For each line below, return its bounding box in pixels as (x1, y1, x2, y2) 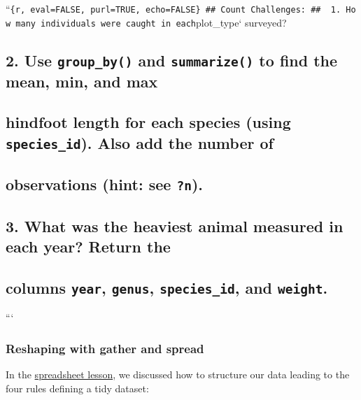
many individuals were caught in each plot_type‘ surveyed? (15, 15, 287, 29)
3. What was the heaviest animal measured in (6, 215, 344, 236)
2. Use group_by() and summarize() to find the (6, 49, 338, 71)
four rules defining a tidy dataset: (6, 380, 149, 395)
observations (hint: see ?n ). (6, 173, 204, 195)
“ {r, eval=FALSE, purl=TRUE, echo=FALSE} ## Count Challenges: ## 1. (6, 1, 341, 15)
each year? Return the (6, 235, 171, 257)
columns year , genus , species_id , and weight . (6, 276, 328, 298)
